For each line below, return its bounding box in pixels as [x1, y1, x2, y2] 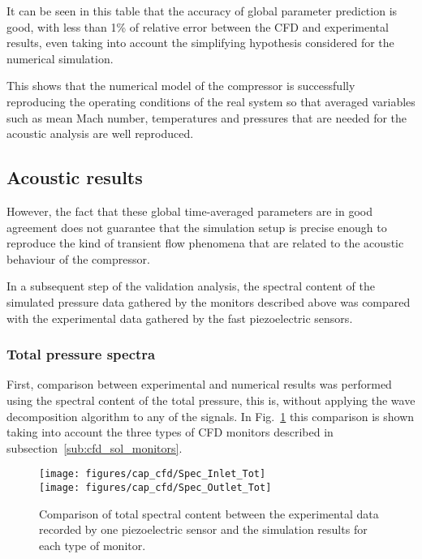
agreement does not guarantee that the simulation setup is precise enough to [6, 218, 387, 235]
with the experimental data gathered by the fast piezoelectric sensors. [6, 309, 353, 326]
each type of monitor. [39, 536, 146, 553]
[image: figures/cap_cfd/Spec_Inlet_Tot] [39, 468, 266, 480]
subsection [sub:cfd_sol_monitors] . [6, 439, 183, 456]
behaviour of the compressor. [6, 250, 150, 267]
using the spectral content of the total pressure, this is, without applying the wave [6, 391, 416, 408]
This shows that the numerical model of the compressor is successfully [6, 77, 355, 94]
